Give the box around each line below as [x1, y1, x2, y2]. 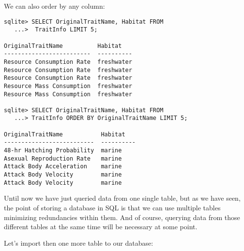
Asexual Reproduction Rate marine [4, 155, 122, 162]
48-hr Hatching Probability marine [4, 147, 122, 154]
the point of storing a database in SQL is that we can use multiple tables [4, 202, 221, 212]
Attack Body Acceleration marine [4, 163, 122, 170]
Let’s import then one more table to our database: [4, 237, 153, 248]
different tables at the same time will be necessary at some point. [4, 221, 198, 232]
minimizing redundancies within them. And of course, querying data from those [4, 212, 240, 222]
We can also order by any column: [4, 1, 105, 11]
